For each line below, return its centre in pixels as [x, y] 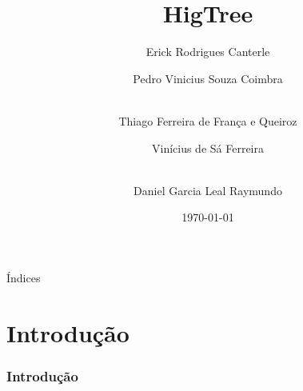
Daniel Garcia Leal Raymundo [208, 190]
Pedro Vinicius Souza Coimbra [208, 78]
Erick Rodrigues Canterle [208, 52]
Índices [24, 277]
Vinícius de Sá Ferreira [207, 148]
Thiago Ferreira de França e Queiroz [208, 120]
